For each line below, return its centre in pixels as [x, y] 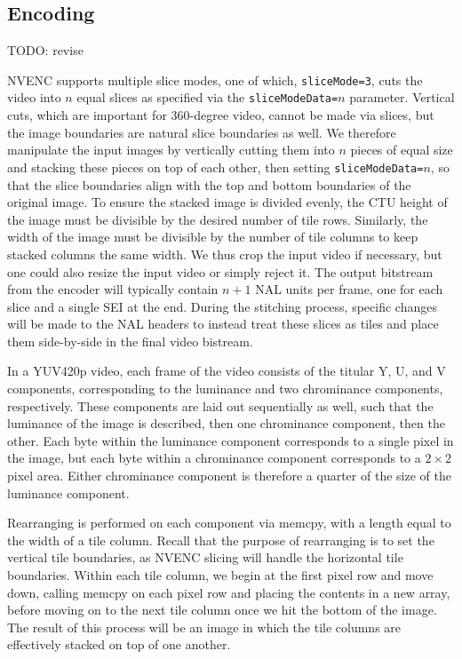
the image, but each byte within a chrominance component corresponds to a [214, 458]
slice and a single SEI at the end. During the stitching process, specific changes [222, 306]
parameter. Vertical [402, 97]
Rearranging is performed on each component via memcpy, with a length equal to [229, 523]
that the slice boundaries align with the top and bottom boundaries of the [209, 184]
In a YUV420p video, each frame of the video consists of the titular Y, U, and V [227, 371]
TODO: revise [45, 50]
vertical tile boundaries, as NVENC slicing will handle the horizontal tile [205, 557]
